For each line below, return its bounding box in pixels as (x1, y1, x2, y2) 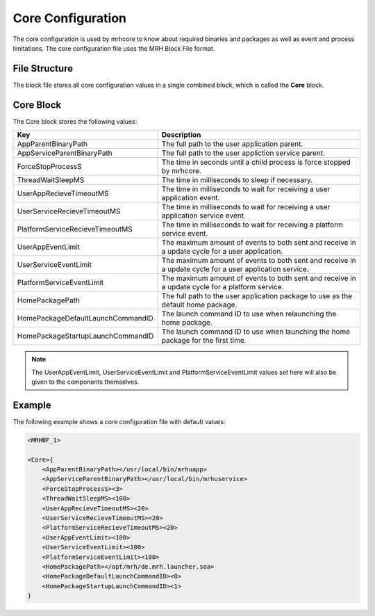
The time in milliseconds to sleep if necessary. (161, 175, 313, 185)
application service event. (161, 211, 247, 220)
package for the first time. (161, 336, 247, 346)
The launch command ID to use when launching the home (161, 327, 351, 337)
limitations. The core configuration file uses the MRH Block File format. (12, 44, 215, 52)
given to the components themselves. (31, 378, 140, 386)
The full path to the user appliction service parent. (161, 148, 326, 158)
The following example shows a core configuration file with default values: (12, 417, 226, 425)
